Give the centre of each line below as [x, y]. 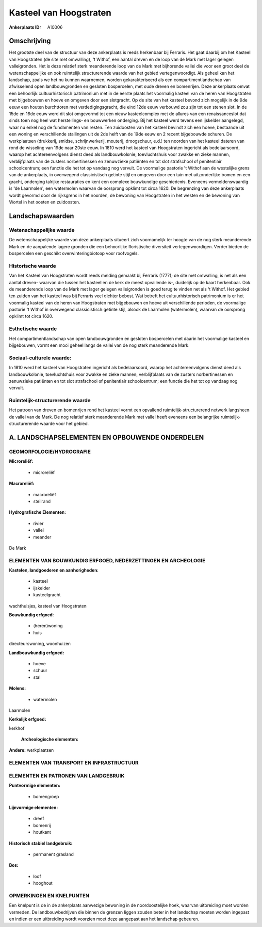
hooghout [43, 883]
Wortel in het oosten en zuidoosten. [44, 202]
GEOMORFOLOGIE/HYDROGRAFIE [50, 452]
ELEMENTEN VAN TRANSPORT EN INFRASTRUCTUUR [74, 763]
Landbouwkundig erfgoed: [36, 653]
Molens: [17, 688]
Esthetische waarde [33, 329]
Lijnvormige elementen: [33, 807]
